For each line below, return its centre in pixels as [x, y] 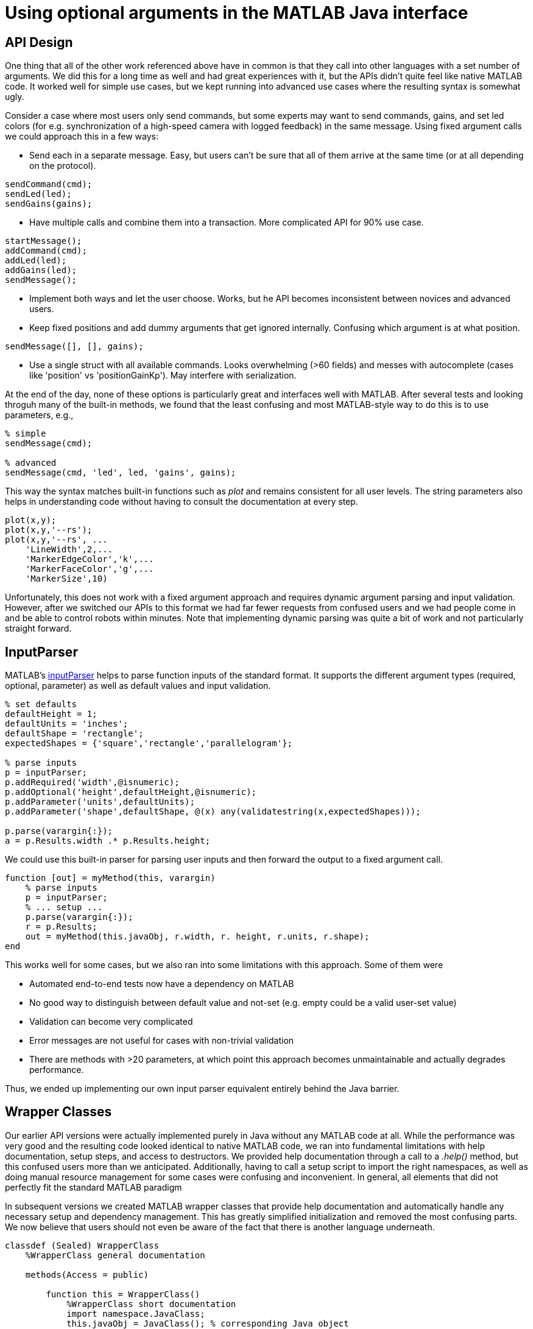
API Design [39, 42]
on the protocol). [63, 166]
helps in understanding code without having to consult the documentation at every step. [182, 502]
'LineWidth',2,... [69, 550]
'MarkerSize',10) [66, 579]
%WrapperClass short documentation [151, 1304]
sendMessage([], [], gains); [74, 347]
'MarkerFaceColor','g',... [90, 569]
